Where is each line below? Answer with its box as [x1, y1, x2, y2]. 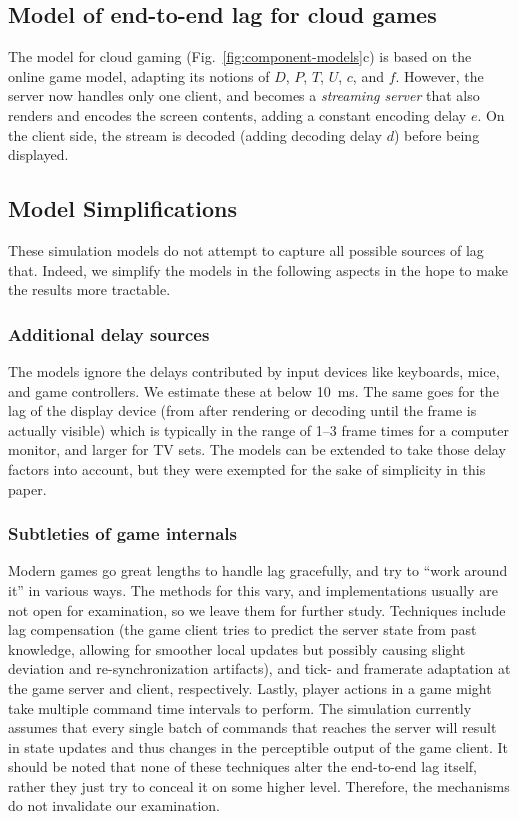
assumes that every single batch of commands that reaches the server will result [8, 717, 497, 738]
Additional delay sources [8, 321, 210, 346]
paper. [8, 478, 47, 499]
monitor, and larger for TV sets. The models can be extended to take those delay [8, 439, 506, 460]
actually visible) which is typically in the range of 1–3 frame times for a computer [8, 419, 509, 440]
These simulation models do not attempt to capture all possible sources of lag [8, 239, 484, 260]
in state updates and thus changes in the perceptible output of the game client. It [8, 736, 509, 757]
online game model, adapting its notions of [8, 65, 270, 86]
